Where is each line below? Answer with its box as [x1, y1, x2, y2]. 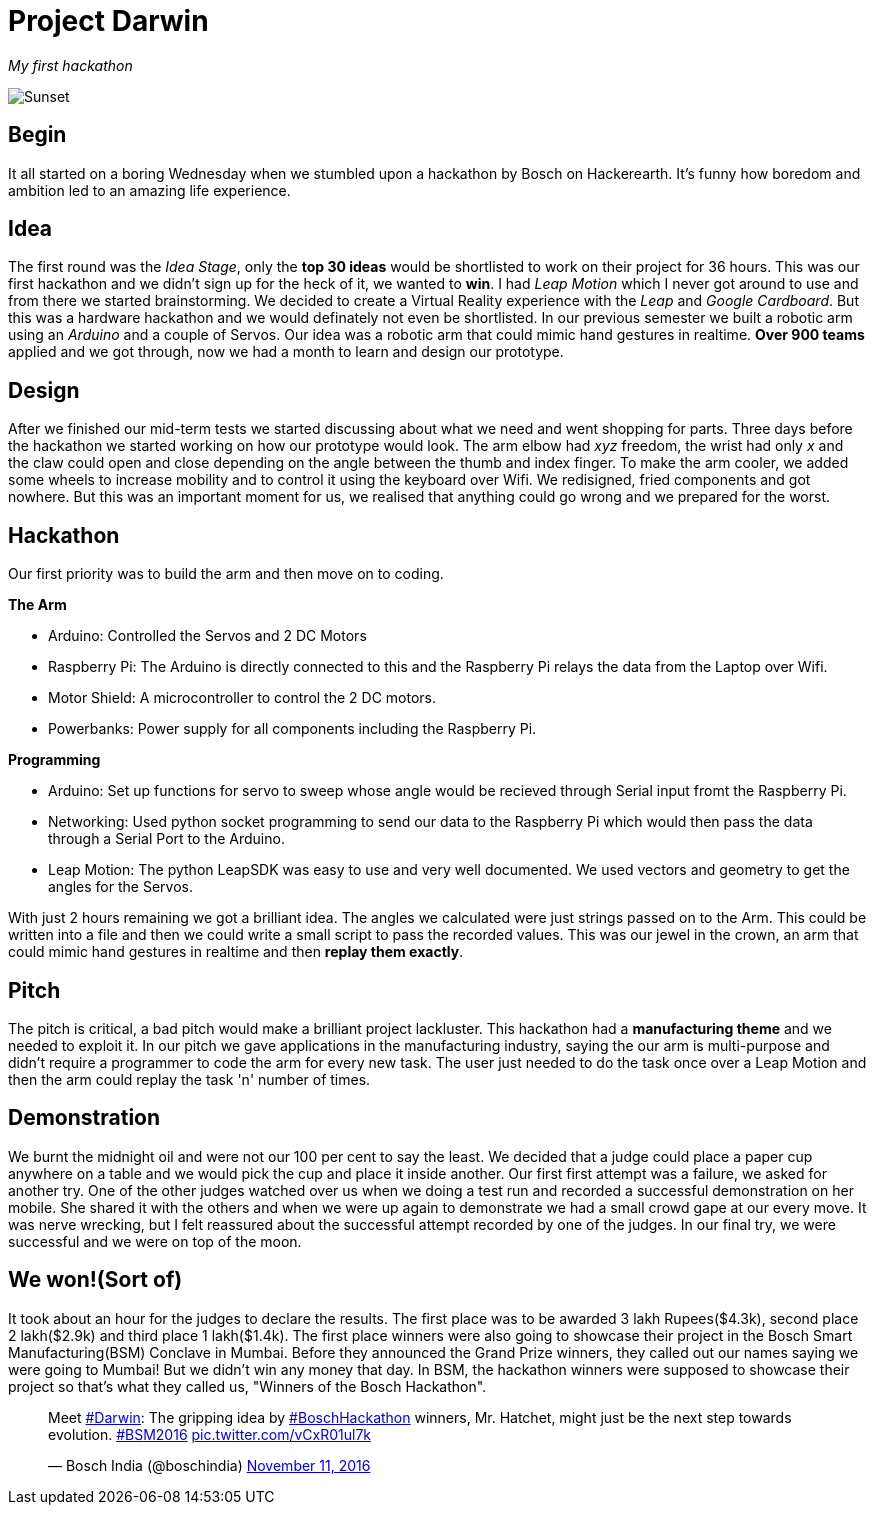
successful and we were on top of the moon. [8, 1232, 302, 1250]
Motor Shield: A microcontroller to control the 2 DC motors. [48, 689, 437, 707]
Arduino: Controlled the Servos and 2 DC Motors [48, 627, 367, 645]
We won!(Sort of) [8, 1267, 183, 1293]
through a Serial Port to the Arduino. [48, 830, 285, 848]
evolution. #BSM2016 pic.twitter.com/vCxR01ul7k [48, 1425, 371, 1443]
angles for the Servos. [48, 878, 193, 896]
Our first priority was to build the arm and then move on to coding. [8, 565, 444, 583]
